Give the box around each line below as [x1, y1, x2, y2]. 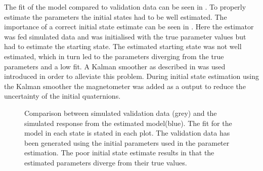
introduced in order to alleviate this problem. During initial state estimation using [4, 71, 259, 81]
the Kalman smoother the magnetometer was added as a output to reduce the [4, 80, 246, 91]
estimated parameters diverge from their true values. [24, 157, 187, 167]
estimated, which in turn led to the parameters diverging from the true [4, 51, 224, 61]
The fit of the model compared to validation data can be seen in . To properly [4, 2, 246, 12]
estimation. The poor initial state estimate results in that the [24, 147, 214, 158]
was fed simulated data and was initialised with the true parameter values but [4, 31, 246, 41]
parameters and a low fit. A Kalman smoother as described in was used [4, 61, 226, 71]
